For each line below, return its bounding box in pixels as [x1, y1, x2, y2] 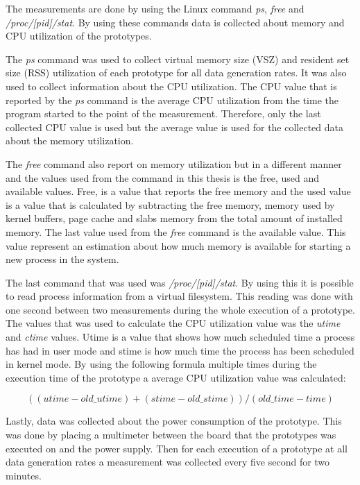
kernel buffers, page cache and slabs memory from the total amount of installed [6, 211, 343, 226]
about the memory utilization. [6, 133, 134, 148]
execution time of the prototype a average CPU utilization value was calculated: [6, 370, 346, 384]
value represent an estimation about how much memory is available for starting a [6, 238, 351, 253]
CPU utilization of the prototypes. [6, 28, 152, 43]
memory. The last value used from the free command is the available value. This [6, 224, 346, 239]
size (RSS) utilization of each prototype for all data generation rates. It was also [6, 65, 347, 80]
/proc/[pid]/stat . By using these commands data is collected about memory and [6, 15, 345, 29]
